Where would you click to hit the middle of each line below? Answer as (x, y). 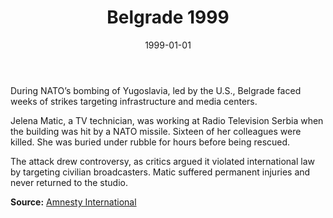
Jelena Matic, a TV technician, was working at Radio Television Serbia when (167, 120)
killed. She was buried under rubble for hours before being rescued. (150, 142)
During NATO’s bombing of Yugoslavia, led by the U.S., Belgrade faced (156, 90)
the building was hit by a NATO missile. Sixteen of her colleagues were (156, 131)
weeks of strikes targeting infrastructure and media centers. (134, 101)
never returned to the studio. (69, 182)
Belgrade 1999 (168, 17)
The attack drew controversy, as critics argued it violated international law (163, 161)
